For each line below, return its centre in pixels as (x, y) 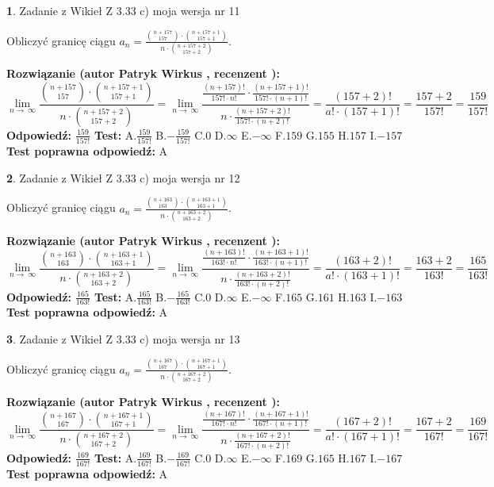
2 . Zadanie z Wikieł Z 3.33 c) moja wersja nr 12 (123, 177)
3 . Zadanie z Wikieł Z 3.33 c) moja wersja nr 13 (123, 338)
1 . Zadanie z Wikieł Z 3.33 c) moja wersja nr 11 (123, 10)
